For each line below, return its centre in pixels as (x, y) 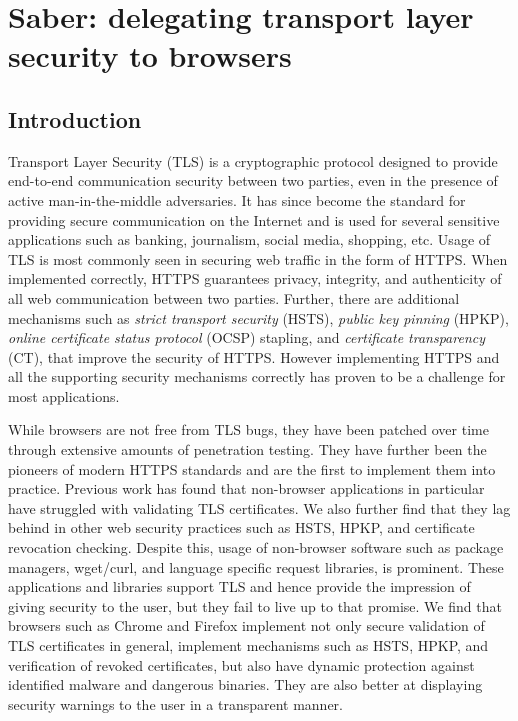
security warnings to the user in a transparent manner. (175, 703)
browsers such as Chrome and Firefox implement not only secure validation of (246, 625)
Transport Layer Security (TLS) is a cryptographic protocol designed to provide (253, 160)
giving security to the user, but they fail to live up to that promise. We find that (255, 605)
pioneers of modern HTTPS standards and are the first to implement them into (252, 468)
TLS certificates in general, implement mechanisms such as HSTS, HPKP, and (248, 645)
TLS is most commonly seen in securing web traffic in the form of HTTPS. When (258, 258)
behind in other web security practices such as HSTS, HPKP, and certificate (241, 527)
